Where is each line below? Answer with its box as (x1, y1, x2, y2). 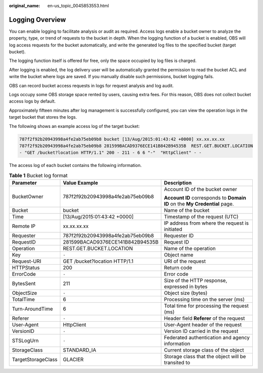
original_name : (9, 3, 40, 8)
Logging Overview (9, 15, 66, 24)
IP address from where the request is (164, 220, 249, 227)
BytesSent (12, 280, 36, 287)
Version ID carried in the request (164, 328, 239, 334)
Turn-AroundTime (12, 306, 53, 312)
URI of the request (164, 258, 206, 265)
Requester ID (164, 232, 194, 239)
